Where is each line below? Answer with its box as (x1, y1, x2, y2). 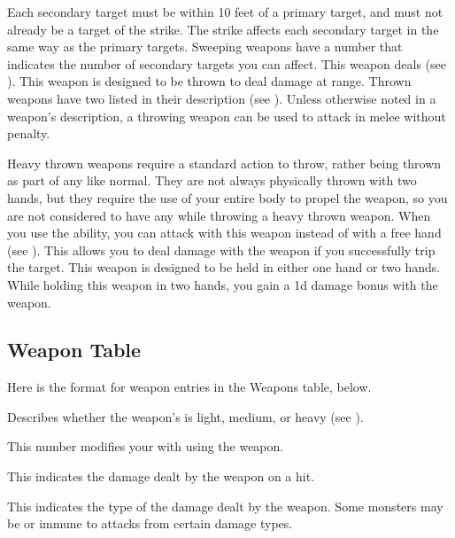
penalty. (7, 124, 50, 143)
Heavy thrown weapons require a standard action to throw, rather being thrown (7, 153, 442, 172)
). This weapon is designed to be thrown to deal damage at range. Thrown (7, 72, 412, 90)
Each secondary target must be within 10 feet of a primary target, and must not (7, 3, 443, 20)
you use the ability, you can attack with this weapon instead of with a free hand (7, 223, 442, 242)
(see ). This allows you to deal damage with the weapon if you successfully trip (7, 240, 436, 259)
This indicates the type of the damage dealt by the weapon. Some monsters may (7, 496, 443, 515)
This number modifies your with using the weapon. (7, 437, 284, 456)
